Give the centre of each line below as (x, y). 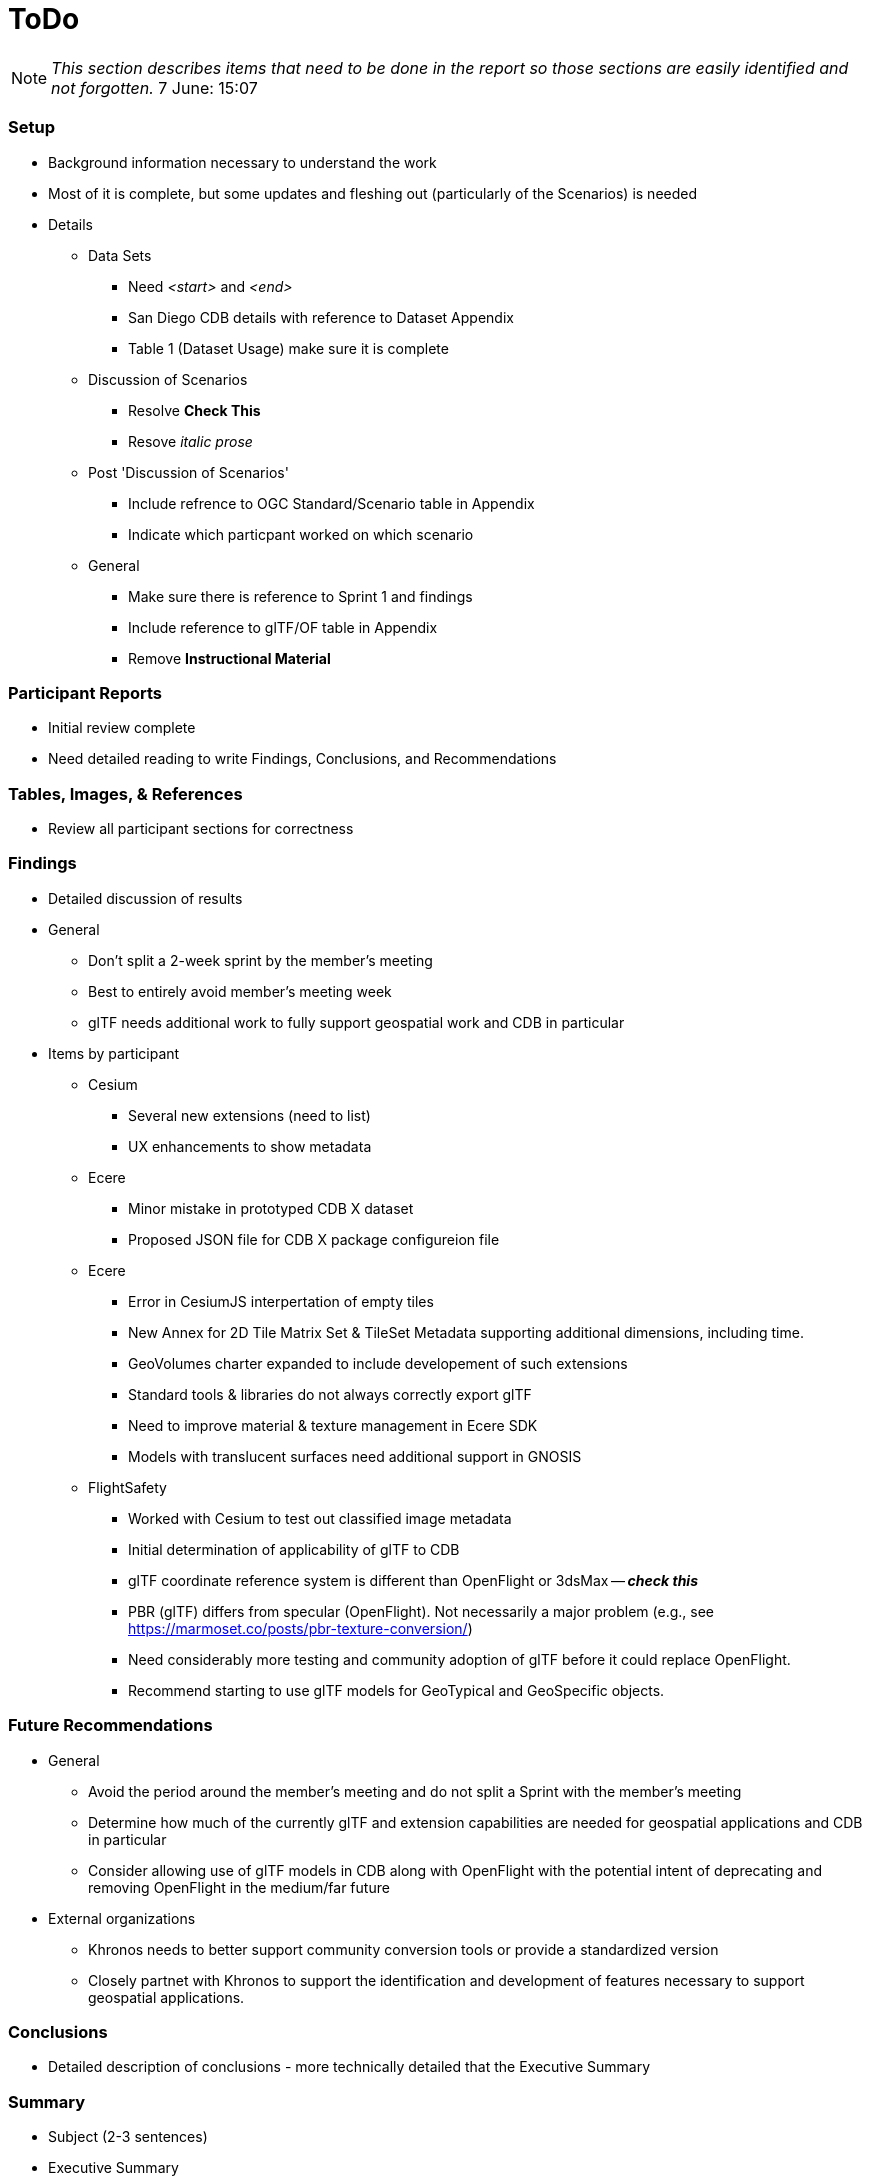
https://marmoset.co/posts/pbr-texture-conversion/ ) (300, 1628)
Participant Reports (85, 692)
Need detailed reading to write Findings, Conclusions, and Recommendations (302, 759)
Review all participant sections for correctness (201, 828)
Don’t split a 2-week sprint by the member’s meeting (260, 960)
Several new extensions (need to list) (249, 1115)
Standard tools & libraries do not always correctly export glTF (330, 1394)
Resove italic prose (190, 441)
